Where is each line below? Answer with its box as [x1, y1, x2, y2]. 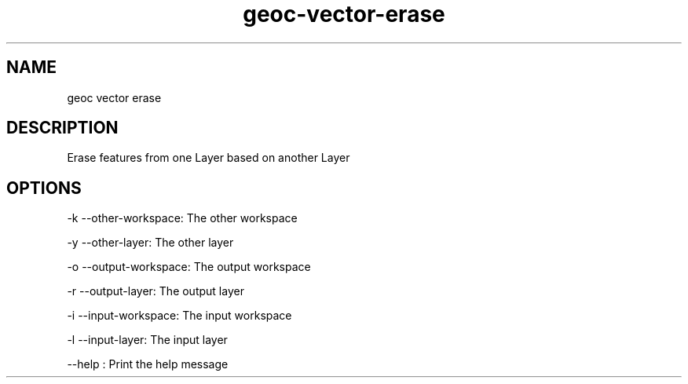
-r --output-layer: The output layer [67, 284, 244, 298]
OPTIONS [6, 177, 82, 198]
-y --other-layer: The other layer [67, 236, 234, 250]
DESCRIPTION [6, 118, 119, 138]
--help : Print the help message [67, 357, 229, 371]
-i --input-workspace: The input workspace [67, 309, 292, 323]
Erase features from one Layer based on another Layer [67, 151, 350, 165]
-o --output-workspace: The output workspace [67, 260, 311, 274]
